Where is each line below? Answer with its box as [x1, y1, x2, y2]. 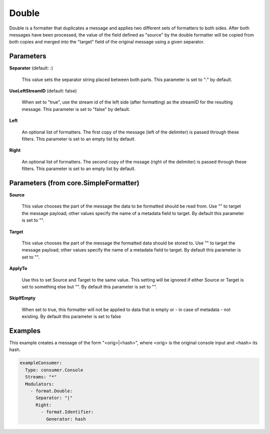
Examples [9, 326, 41, 335]
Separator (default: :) [9, 65, 53, 71]
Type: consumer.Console [25, 367, 83, 372]
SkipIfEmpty [9, 295, 36, 301]
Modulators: [25, 381, 54, 387]
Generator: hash [45, 416, 86, 422]
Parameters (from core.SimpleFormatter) [9, 178, 139, 187]
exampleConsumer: [19, 360, 62, 366]
